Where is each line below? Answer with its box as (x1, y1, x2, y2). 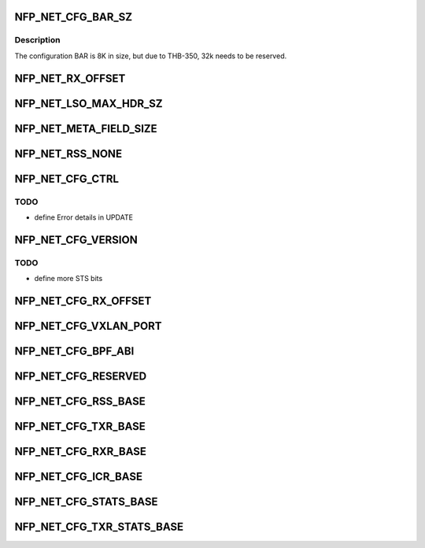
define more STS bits (34, 274, 103, 283)
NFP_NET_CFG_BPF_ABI (14, 344, 135, 357)
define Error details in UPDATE (34, 213, 134, 222)
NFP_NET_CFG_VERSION (14, 233, 138, 246)
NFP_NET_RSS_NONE (14, 146, 122, 161)
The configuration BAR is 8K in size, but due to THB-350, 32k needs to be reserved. (14, 51, 287, 61)
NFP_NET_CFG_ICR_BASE (14, 470, 143, 483)
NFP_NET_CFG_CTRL (14, 172, 120, 185)
